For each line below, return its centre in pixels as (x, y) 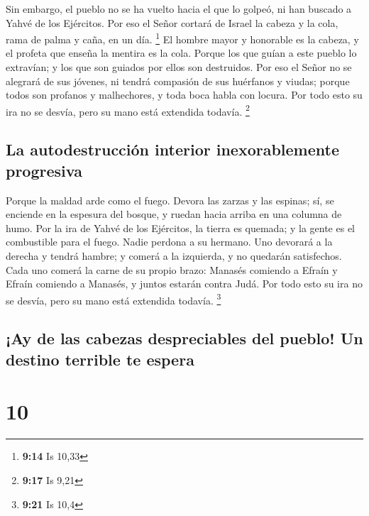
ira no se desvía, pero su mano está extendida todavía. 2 (128, 110)
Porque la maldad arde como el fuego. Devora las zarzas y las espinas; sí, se (170, 200)
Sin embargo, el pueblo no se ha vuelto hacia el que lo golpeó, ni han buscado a (179, 9)
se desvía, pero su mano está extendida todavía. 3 (114, 299)
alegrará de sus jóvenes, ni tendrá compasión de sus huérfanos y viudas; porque (178, 81)
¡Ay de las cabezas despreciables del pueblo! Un (184, 338)
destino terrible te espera (100, 359)
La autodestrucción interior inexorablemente (172, 149)
